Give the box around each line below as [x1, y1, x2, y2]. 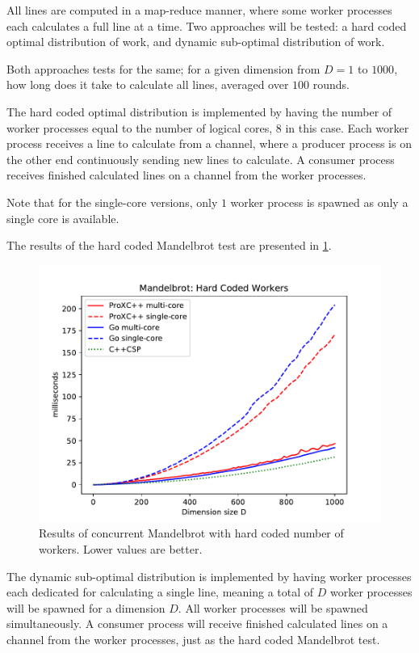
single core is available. [6, 209, 119, 226]
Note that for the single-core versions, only [6, 193, 218, 210]
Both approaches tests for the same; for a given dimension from [6, 60, 321, 77]
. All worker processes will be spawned [178, 599, 368, 616]
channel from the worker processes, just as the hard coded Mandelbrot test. [6, 630, 380, 647]
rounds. [312, 76, 350, 93]
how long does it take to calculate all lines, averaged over [6, 76, 289, 93]
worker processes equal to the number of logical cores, [6, 119, 273, 136]
